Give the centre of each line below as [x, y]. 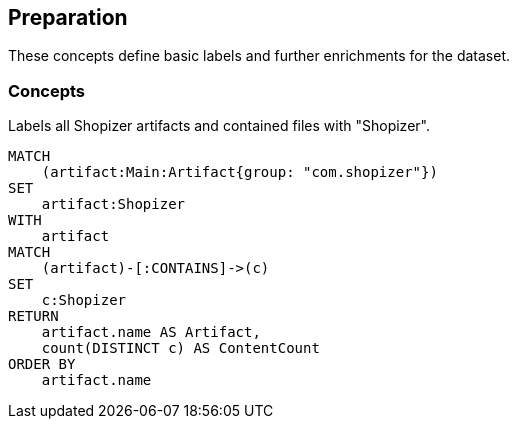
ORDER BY [42, 364]
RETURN [33, 316]
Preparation [68, 17]
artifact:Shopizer [113, 204]
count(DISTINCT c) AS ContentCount [180, 348]
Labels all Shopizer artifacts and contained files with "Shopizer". [219, 126]
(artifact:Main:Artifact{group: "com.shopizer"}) [239, 172]
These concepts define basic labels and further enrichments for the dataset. [259, 56]
